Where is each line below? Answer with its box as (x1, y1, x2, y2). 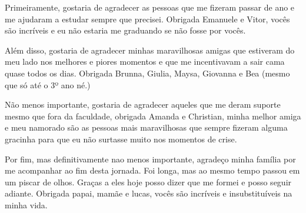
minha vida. (5, 198, 48, 211)
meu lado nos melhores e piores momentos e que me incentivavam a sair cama (5, 55, 285, 68)
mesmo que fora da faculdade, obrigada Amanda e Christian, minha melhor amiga (5, 109, 301, 122)
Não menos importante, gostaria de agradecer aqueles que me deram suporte (5, 98, 281, 111)
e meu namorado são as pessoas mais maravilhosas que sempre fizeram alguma (5, 121, 288, 134)
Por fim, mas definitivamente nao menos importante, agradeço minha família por (5, 152, 296, 165)
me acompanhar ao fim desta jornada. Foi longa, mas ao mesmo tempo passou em (5, 164, 300, 177)
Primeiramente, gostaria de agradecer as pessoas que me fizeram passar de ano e (5, 1, 295, 13)
